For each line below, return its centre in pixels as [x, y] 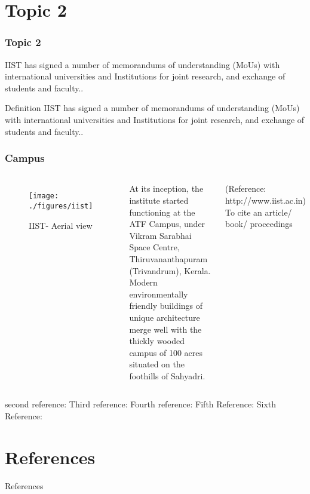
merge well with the [165, 329]
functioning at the [162, 212]
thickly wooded [157, 341]
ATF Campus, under [167, 224]
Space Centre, [154, 247]
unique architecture [165, 317]
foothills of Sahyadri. [167, 375]
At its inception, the [166, 188]
